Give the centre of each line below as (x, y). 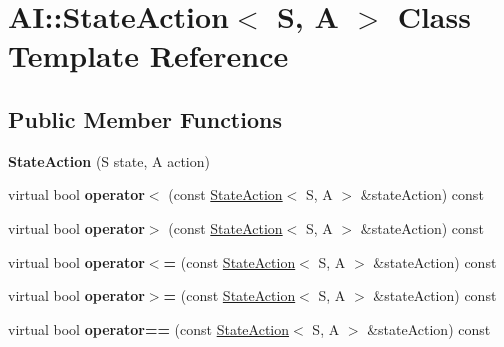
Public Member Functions (145, 118)
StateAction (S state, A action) (109, 160)
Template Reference (148, 55)
